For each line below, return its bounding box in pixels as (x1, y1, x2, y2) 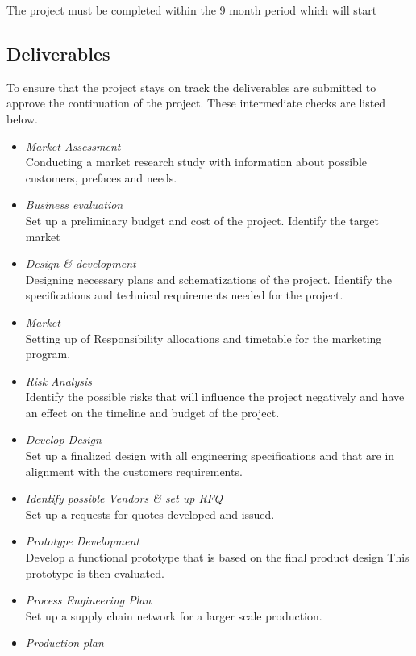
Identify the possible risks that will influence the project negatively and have (25, 388, 405, 405)
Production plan (25, 634, 104, 651)
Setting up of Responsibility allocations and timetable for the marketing (25, 329, 382, 346)
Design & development (25, 255, 136, 272)
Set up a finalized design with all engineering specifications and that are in (25, 447, 395, 464)
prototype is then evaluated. (25, 564, 164, 581)
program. (25, 345, 71, 362)
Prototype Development (25, 533, 139, 549)
